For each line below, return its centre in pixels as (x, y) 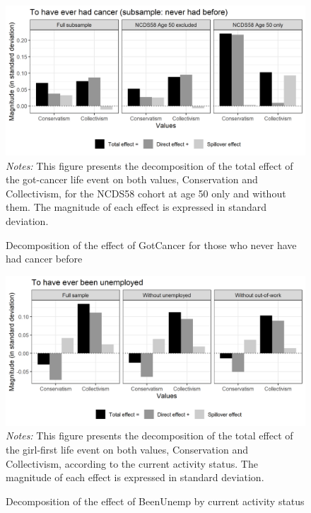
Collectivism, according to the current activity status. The (132, 463)
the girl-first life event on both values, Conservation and (127, 449)
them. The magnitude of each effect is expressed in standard (136, 207)
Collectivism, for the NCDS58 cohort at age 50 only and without (146, 193)
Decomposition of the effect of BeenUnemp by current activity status (155, 501)
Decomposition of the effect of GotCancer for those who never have (151, 244)
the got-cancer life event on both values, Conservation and (132, 179)
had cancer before (44, 259)
